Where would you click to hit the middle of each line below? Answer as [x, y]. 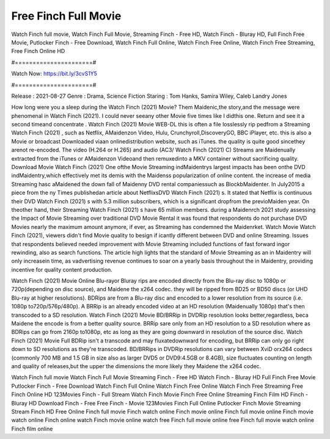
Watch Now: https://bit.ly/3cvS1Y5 [54, 74]
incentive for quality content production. [62, 269]
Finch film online [32, 429]
